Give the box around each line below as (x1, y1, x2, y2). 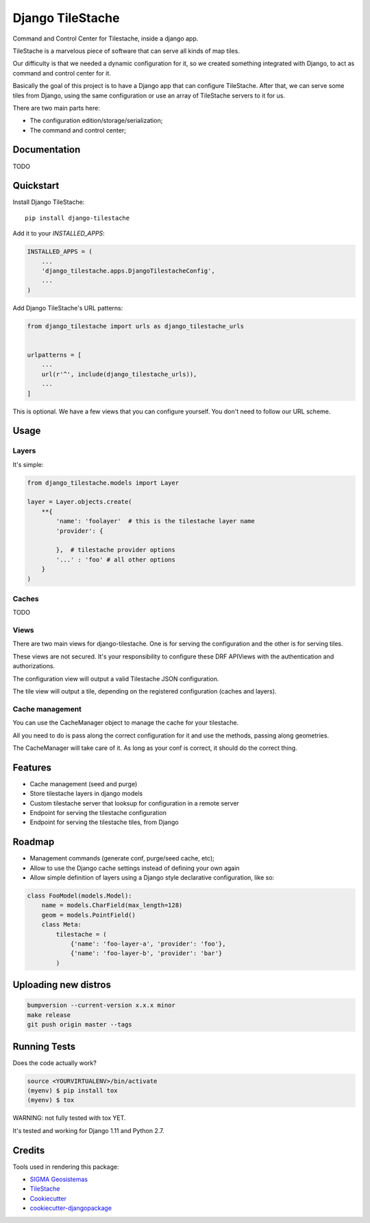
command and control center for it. (12, 69, 111, 77)
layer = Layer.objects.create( (27, 498, 133, 506)
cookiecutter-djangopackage (29, 1204, 112, 1212)
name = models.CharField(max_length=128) (41, 902, 183, 909)
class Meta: (41, 921, 82, 928)
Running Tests (12, 1040, 75, 1052)
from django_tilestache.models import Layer (27, 479, 180, 487)
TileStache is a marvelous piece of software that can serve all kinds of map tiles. (12, 47, 240, 55)
